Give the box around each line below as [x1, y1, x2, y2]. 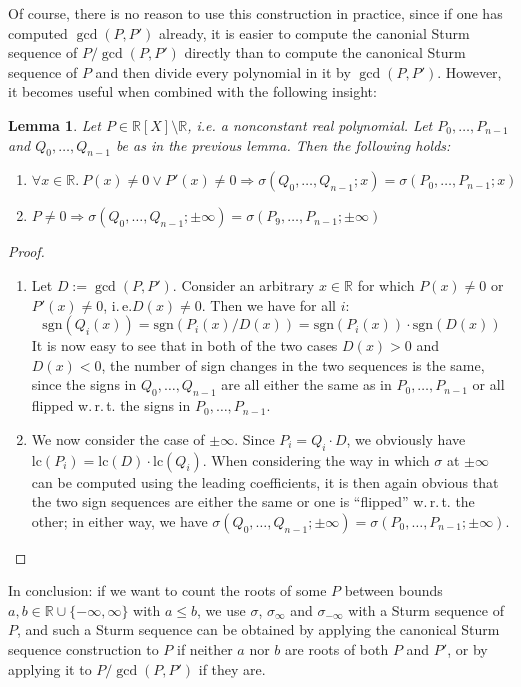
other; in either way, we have [31, 510, 208, 531]
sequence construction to [8, 639, 159, 660]
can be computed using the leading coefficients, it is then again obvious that [31, 471, 499, 492]
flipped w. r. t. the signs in [31, 395, 191, 416]
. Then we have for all [201, 294, 337, 315]
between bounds [344, 580, 443, 601]
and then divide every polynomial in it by [95, 61, 351, 82]
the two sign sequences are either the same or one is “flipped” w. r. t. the [31, 491, 475, 512]
